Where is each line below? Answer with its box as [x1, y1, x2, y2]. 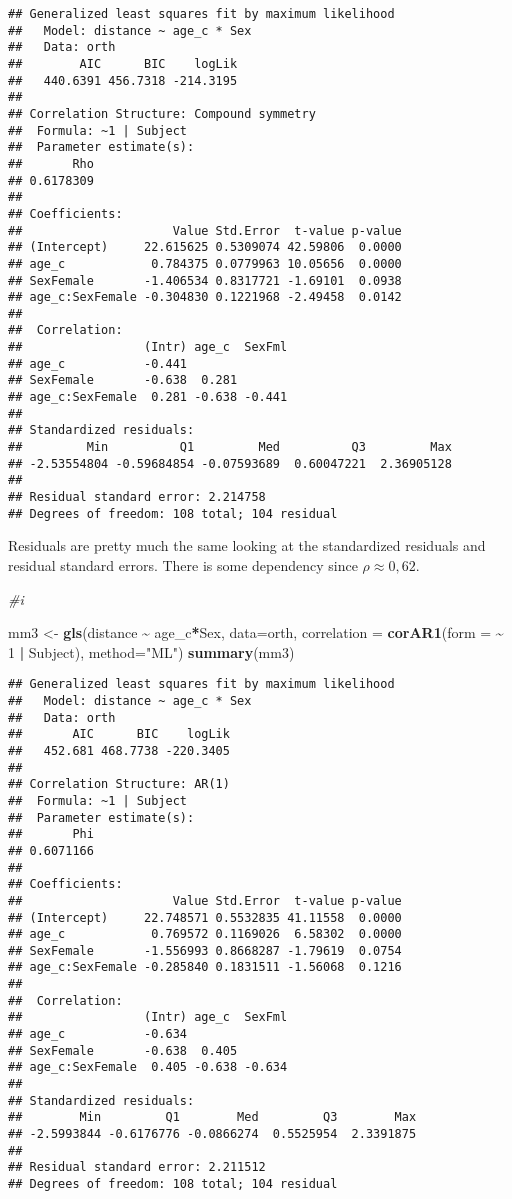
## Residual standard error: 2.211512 [8, 1160, 266, 1175]
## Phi [8, 827, 94, 842]
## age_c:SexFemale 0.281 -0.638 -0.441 [8, 390, 288, 405]
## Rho [8, 156, 94, 171]
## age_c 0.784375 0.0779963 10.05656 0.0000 [8, 256, 402, 271]
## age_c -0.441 [8, 356, 187, 371]
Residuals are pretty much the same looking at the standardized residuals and [8, 535, 486, 556]
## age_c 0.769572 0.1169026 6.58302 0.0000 [8, 927, 402, 942]
